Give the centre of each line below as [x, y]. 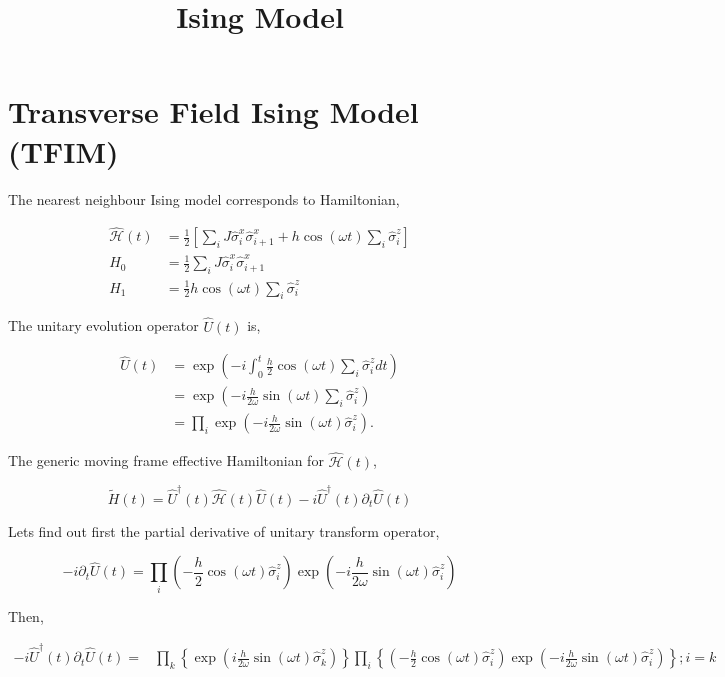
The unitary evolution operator [103, 325]
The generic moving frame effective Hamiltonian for [166, 460]
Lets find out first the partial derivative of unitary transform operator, [224, 530]
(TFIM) [63, 150]
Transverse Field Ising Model [213, 111]
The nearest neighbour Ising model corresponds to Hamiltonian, [204, 198]
